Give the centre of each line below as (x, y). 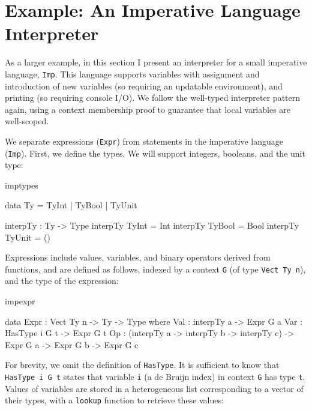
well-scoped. (27, 121)
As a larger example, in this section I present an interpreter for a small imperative (156, 62)
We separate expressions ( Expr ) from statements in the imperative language (144, 141)
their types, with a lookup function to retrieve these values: (114, 400)
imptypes (22, 185)
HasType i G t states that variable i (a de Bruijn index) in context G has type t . (155, 377)
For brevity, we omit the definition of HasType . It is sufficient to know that (142, 365)
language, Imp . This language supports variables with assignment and (132, 74)
